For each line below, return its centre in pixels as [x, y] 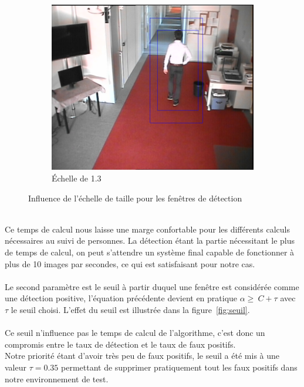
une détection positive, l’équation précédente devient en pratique [121, 298]
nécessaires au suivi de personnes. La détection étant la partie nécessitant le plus [150, 240]
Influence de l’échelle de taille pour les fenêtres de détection [135, 198]
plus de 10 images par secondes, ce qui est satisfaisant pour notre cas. [130, 263]
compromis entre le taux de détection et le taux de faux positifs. [120, 344]
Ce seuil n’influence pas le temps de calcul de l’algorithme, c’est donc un [135, 333]
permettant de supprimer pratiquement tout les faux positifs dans [179, 367]
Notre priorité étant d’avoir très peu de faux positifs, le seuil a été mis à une [142, 356]
